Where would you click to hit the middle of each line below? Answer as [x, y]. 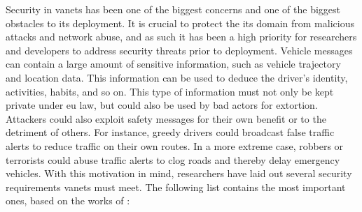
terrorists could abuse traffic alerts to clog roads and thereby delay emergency [173, 159]
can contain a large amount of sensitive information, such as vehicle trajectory [173, 64]
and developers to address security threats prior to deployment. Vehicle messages [179, 50]
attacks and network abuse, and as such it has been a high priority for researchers [181, 37]
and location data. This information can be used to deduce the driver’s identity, [177, 77]
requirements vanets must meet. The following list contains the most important [176, 187]
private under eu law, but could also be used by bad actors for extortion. [162, 105]
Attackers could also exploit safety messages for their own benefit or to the [166, 118]
